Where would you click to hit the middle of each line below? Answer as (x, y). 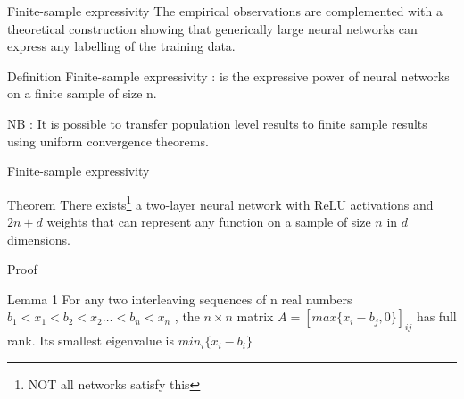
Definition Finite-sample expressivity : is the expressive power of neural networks (228, 75)
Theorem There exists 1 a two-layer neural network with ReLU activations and (220, 203)
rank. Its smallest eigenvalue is (91, 341)
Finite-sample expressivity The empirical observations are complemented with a (225, 11)
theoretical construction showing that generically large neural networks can (212, 28)
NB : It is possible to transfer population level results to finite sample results (217, 123)
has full (436, 316)
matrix (255, 316)
